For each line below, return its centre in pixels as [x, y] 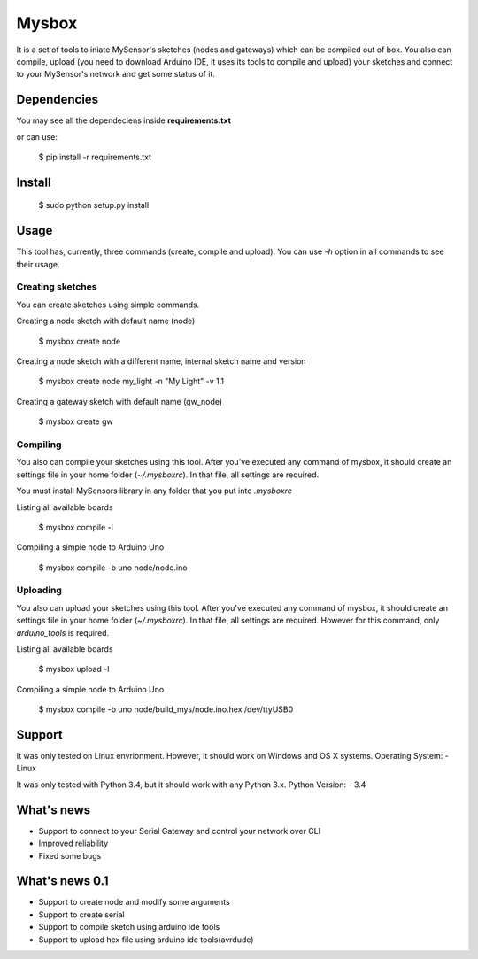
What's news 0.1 [63, 881]
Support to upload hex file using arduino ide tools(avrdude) [146, 940]
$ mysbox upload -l [74, 669]
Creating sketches [57, 287]
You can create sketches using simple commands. [108, 305]
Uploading [39, 591]
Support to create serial [81, 914]
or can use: [37, 136]
